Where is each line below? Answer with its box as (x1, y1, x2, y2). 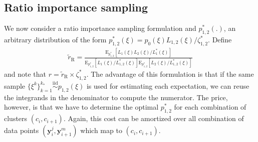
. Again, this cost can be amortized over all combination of (63, 113, 244, 124)
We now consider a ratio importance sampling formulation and (4, 23, 196, 33)
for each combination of (174, 102, 246, 112)
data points (4, 125, 39, 136)
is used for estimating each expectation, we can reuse (86, 80, 249, 91)
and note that (4, 68, 47, 79)
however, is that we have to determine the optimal (4, 102, 159, 112)
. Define (208, 34, 232, 44)
